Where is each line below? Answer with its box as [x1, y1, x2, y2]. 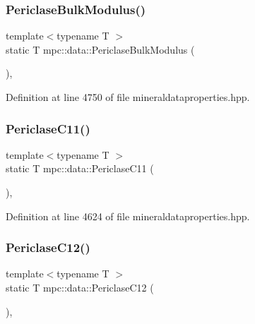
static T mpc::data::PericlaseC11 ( [6, 161, 154, 176]
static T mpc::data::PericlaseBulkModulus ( [6, 42, 195, 56]
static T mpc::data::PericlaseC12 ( [6, 280, 154, 294]
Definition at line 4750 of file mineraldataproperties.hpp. [6, 90, 250, 104]
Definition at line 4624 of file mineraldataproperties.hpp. [6, 208, 250, 223]
